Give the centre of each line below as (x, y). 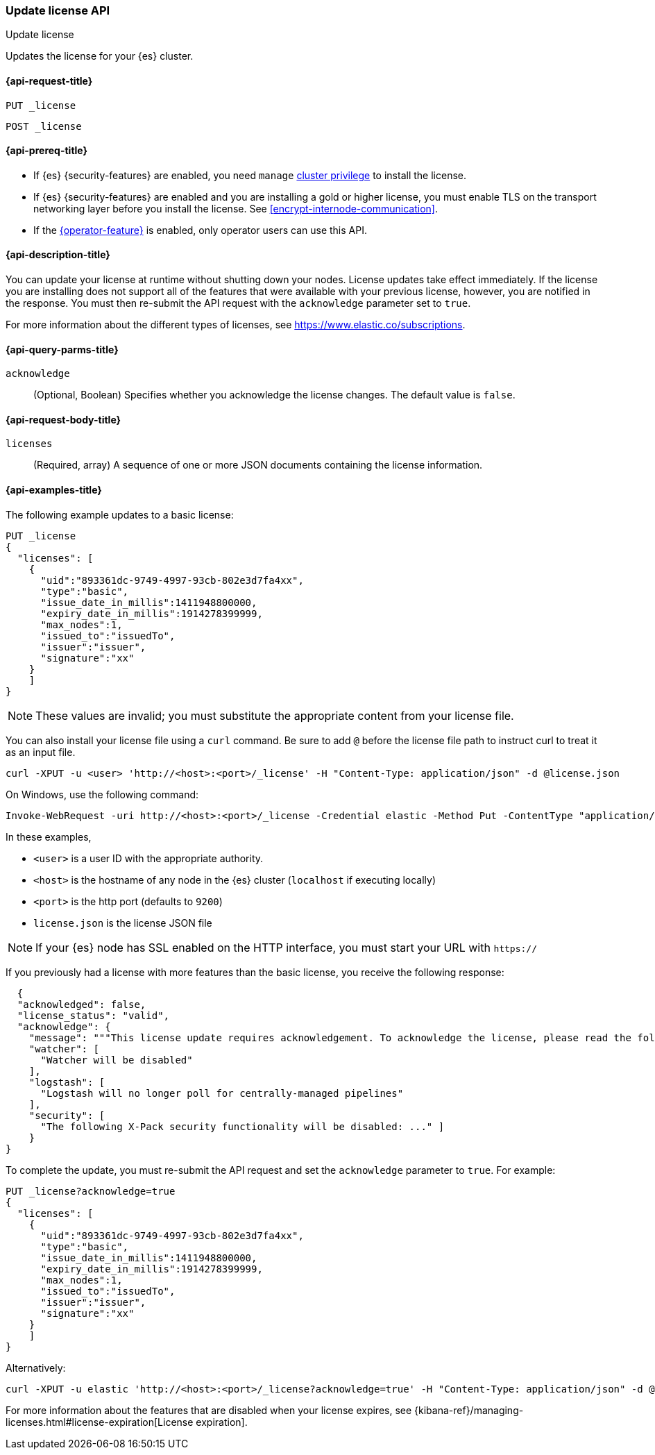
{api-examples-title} (54, 490)
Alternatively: (36, 1368)
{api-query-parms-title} (62, 349)
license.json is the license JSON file (123, 923)
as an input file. (41, 752)
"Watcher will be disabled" (117, 1060)
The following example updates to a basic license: (120, 514)
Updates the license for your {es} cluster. (100, 56)
